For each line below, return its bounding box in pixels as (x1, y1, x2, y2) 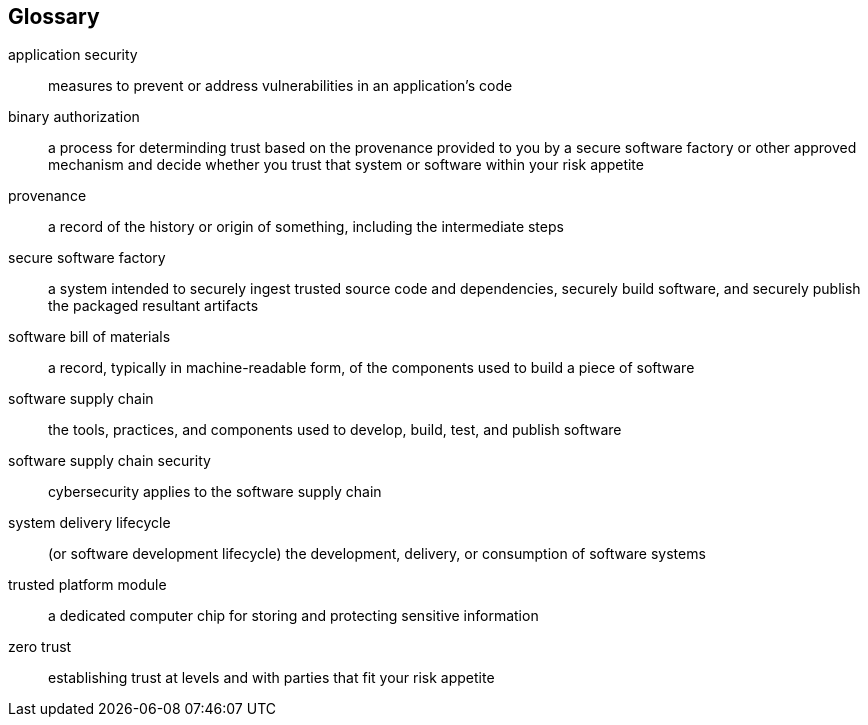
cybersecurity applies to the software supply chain (48, 483, 382, 501)
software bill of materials (8, 328, 171, 346)
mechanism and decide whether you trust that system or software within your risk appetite (48, 156, 644, 174)
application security (8, 46, 138, 64)
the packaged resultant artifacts (48, 297, 259, 315)
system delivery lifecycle (8, 514, 171, 532)
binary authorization (8, 108, 140, 126)
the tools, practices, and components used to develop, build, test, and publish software (48, 421, 622, 439)
